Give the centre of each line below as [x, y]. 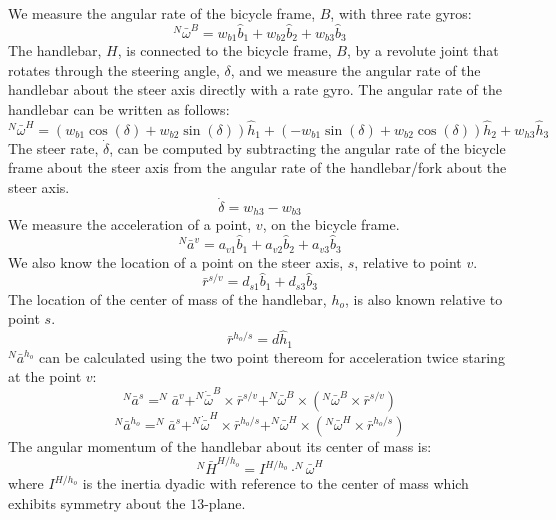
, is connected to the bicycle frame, [224, 50]
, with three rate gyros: [401, 13]
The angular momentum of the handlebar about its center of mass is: [220, 445]
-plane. [225, 502]
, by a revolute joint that [422, 50]
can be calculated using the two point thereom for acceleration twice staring [272, 356]
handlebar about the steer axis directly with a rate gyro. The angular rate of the [255, 89]
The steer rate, [53, 147]
